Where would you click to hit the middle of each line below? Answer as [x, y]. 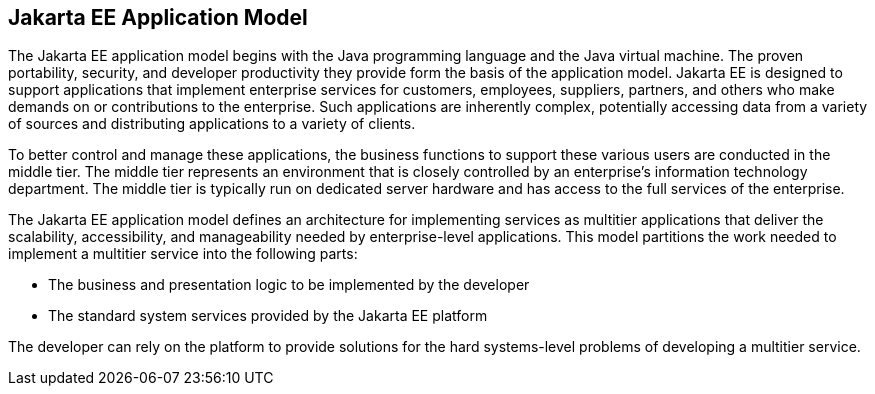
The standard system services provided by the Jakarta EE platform [268, 316]
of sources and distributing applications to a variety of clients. [212, 124]
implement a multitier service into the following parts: [183, 254]
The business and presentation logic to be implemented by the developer [289, 285]
